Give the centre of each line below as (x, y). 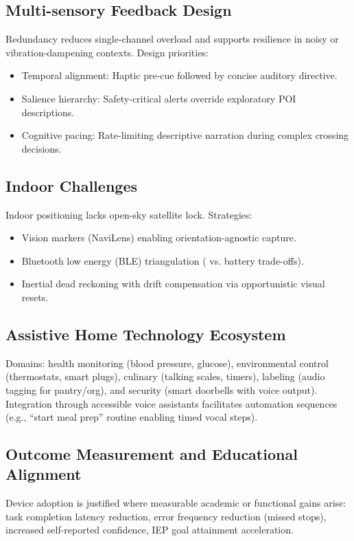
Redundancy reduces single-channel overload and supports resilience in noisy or (172, 39)
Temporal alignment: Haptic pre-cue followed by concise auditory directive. (179, 75)
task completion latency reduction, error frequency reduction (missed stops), (166, 516)
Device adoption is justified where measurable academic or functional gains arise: (176, 503)
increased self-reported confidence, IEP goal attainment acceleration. (150, 530)
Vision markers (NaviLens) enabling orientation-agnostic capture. (159, 238)
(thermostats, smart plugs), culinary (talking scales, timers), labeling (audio (165, 376)
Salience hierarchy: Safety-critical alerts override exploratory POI (159, 98)
